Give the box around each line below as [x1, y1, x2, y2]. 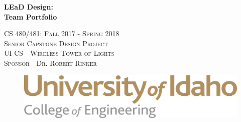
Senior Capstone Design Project [4, 38, 108, 48]
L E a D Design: [4, 2, 53, 12]
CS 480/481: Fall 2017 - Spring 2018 [4, 28, 119, 39]
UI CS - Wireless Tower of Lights [4, 48, 114, 58]
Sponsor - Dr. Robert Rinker [4, 57, 97, 68]
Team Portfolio [4, 11, 57, 22]
